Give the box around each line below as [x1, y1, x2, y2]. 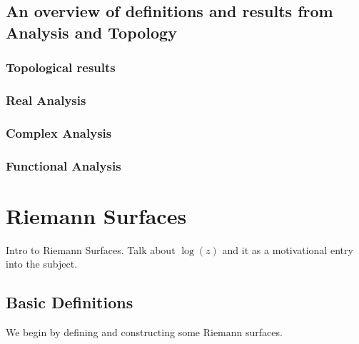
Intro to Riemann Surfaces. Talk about [6, 242, 176, 257]
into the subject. [6, 256, 78, 271]
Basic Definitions [6, 291, 133, 313]
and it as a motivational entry [222, 242, 353, 257]
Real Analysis [6, 91, 86, 108]
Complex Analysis [6, 123, 112, 141]
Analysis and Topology [6, 21, 177, 43]
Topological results [6, 59, 116, 76]
